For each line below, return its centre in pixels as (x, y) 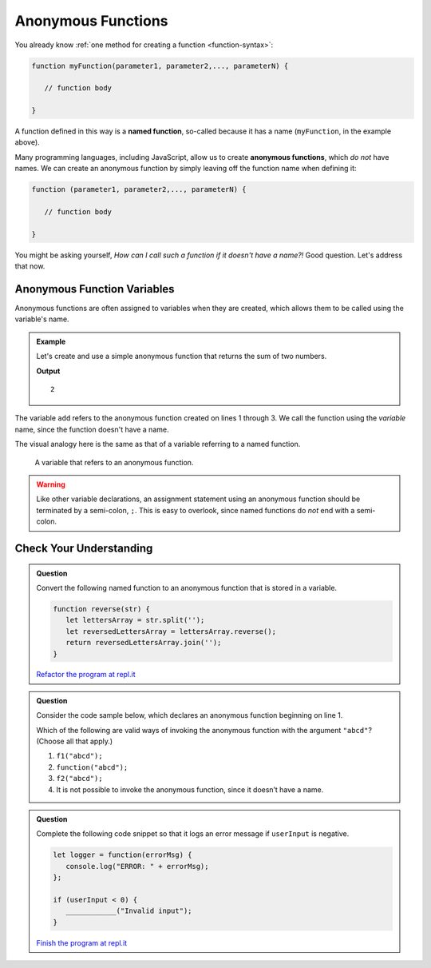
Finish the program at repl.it (82, 942)
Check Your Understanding (84, 548)
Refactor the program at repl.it (86, 675)
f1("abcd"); (79, 756)
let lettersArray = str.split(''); (135, 620)
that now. (30, 266)
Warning (51, 484)
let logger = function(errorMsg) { (123, 855)
